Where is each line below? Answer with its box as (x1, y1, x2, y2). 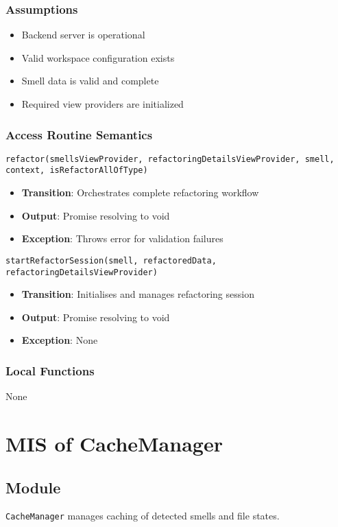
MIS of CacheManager (5, 430, 223, 457)
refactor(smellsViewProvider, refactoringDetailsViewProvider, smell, (5, 154, 335, 164)
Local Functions (5, 362, 95, 379)
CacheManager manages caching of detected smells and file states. (5, 508, 280, 523)
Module (5, 476, 61, 497)
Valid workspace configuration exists (21, 50, 175, 65)
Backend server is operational (21, 27, 145, 42)
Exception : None (21, 333, 98, 347)
